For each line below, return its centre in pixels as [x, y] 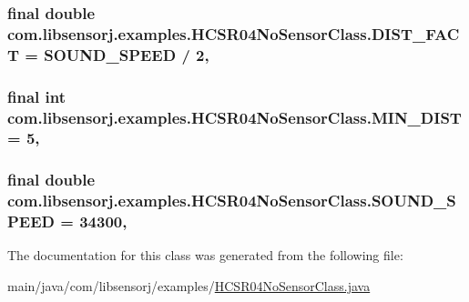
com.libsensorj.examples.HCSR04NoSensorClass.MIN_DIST [234, 117]
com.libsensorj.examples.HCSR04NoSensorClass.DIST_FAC [234, 33]
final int [36, 96]
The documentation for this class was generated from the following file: [205, 255]
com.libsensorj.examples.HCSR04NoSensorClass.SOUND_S [232, 201]
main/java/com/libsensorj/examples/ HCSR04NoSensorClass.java [189, 286]
